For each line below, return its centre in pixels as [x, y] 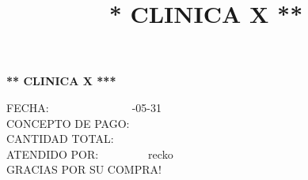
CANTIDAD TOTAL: [60, 139]
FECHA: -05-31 [84, 107]
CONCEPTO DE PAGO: [68, 123]
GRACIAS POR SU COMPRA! [84, 169]
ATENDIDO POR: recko [90, 154]
